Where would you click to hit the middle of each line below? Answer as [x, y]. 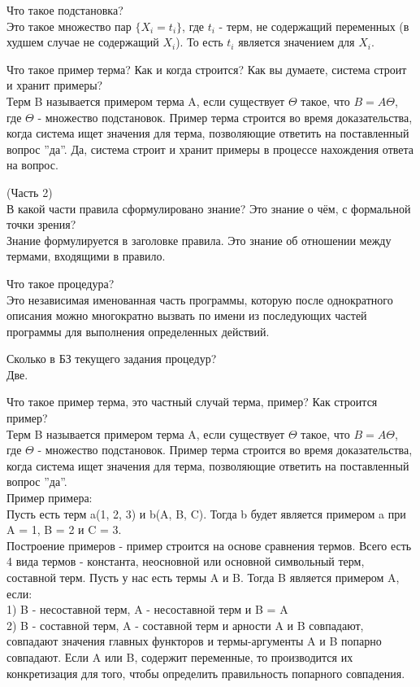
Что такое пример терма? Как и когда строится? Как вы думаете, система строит [207, 69]
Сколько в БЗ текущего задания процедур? [112, 359]
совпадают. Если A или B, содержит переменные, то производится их [180, 656]
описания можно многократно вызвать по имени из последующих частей [187, 315]
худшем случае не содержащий [83, 42]
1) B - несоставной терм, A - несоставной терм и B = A [147, 609]
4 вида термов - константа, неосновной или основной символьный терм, [186, 561]
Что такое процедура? [61, 283]
